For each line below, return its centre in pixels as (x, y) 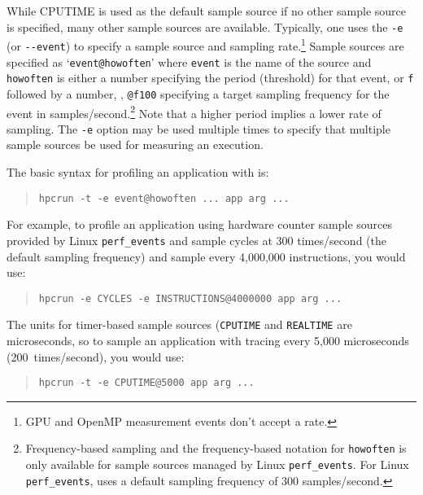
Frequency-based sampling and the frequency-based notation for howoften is (216, 448)
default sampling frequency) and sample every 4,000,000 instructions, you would (206, 256)
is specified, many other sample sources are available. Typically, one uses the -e (205, 26)
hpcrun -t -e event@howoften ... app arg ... (164, 198)
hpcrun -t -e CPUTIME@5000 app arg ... (146, 383)
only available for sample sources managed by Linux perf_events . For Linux (217, 464)
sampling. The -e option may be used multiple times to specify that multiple (198, 128)
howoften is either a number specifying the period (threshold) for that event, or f (210, 78)
